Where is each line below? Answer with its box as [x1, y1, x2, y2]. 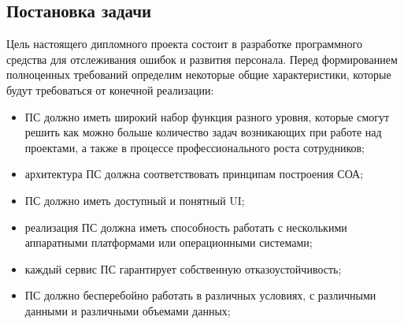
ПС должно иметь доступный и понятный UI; [24, 192, 245, 208]
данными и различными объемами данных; [24, 302, 231, 318]
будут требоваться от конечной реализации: [6, 81, 214, 98]
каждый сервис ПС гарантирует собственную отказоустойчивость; [24, 260, 342, 277]
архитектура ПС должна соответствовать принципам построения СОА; [24, 166, 364, 182]
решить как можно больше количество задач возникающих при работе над [24, 124, 382, 140]
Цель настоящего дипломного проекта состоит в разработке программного [6, 35, 362, 52]
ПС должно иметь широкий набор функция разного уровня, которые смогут [24, 108, 390, 125]
